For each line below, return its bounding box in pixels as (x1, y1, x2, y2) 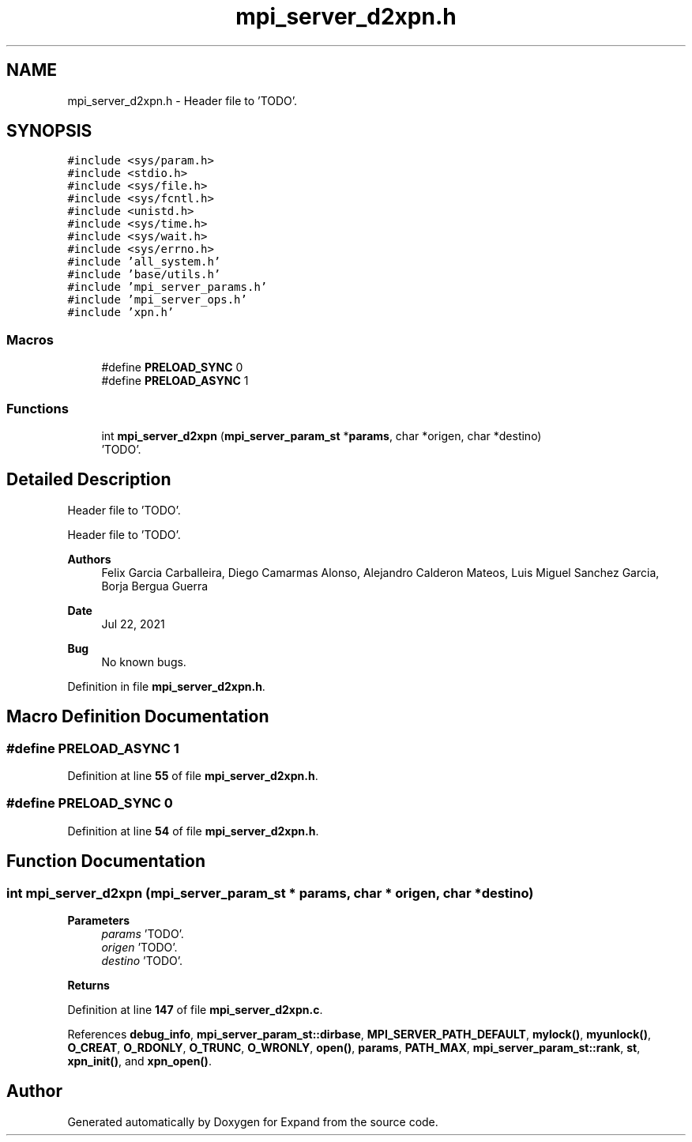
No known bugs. (101, 654, 186, 669)
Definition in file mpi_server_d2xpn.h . (67, 679, 265, 693)
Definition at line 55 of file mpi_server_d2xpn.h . (67, 769, 318, 782)
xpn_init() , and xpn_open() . (67, 1053, 212, 1068)
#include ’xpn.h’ (67, 306, 175, 319)
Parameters (67, 913, 130, 927)
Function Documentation (6, 851, 205, 872)
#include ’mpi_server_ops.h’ (67, 293, 247, 307)
